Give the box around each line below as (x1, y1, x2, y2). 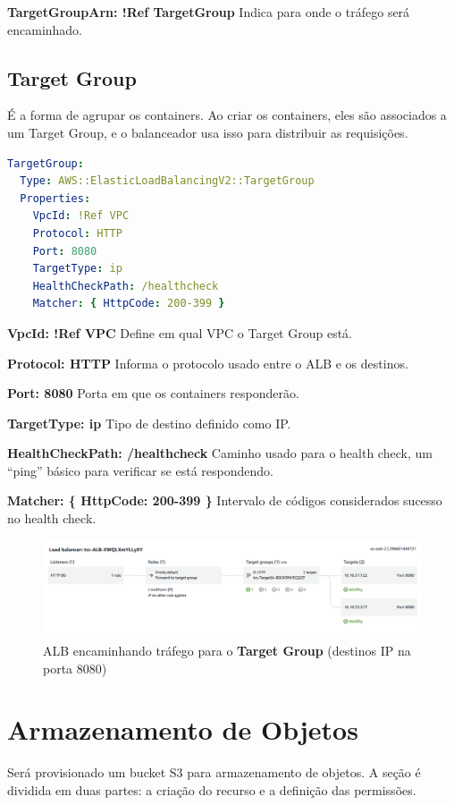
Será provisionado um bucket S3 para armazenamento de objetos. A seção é (7, 763, 421, 782)
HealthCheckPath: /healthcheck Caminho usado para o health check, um (7, 444, 433, 462)
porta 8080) (43, 658, 107, 677)
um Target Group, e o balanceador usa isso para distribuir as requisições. (7, 123, 408, 141)
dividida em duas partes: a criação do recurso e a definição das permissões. (7, 780, 416, 799)
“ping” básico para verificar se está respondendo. (7, 461, 273, 479)
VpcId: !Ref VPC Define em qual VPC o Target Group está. (7, 323, 352, 342)
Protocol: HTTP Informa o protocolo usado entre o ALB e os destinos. (7, 353, 408, 372)
